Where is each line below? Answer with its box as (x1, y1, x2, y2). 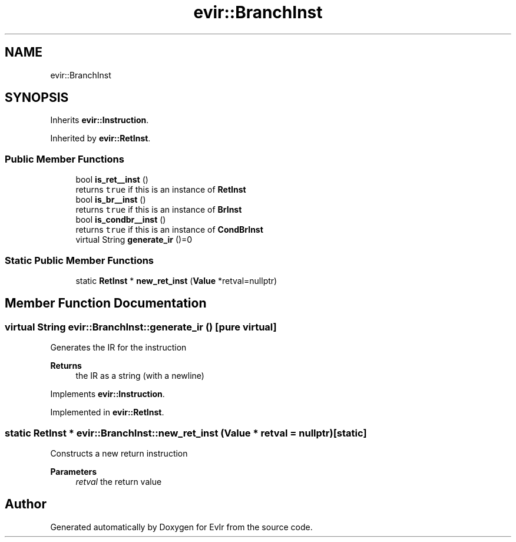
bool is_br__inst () (75, 194, 146, 205)
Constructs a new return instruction (50, 448, 188, 458)
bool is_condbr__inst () (75, 214, 166, 225)
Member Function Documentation (5, 296, 207, 311)
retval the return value (75, 476, 162, 487)
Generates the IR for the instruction (50, 342, 187, 353)
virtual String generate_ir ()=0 (75, 234, 193, 245)
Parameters (50, 466, 97, 477)
